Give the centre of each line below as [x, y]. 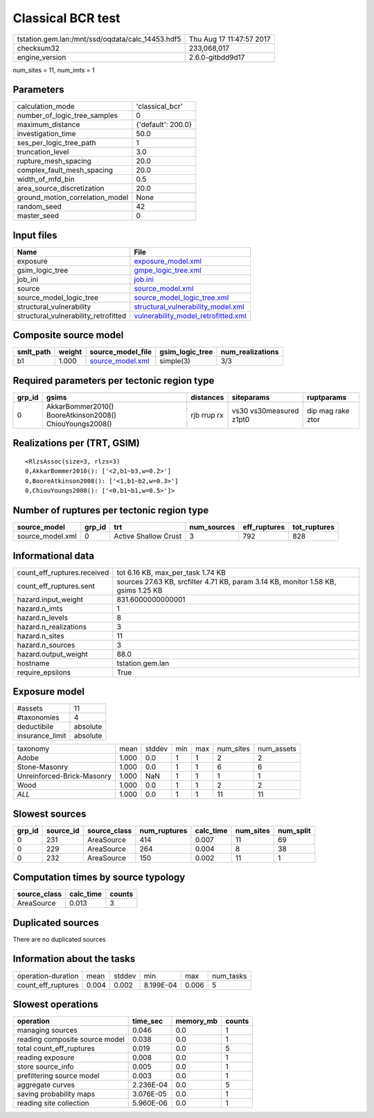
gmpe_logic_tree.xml [168, 270]
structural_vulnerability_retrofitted [72, 316]
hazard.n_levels [43, 618]
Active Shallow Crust [148, 536]
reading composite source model [71, 1040]
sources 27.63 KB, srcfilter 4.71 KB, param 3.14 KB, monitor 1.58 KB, [226, 582]
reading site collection [53, 1103]
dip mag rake [328, 411]
